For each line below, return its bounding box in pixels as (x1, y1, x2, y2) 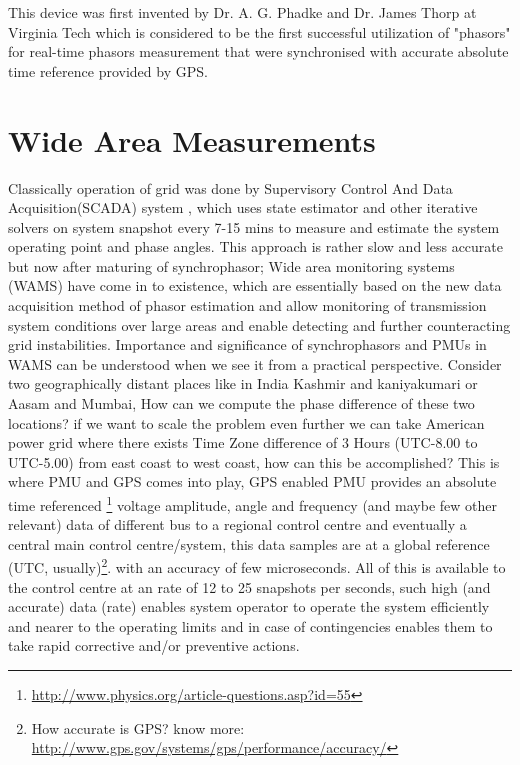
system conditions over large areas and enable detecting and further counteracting (8, 314, 511, 335)
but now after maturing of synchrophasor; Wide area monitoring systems (8, 255, 455, 276)
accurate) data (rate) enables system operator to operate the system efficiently (8, 596, 490, 617)
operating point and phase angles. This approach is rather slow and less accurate (8, 236, 504, 257)
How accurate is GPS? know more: (31, 717, 245, 738)
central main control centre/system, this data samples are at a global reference (8, 533, 490, 554)
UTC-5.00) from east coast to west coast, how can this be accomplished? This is (8, 451, 500, 472)
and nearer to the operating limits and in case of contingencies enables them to (8, 615, 493, 636)
